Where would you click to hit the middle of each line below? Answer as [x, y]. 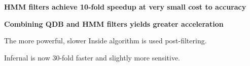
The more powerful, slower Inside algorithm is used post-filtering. [105, 41]
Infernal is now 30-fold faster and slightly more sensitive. [92, 57]
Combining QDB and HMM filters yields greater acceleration [114, 23]
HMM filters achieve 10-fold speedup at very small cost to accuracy [125, 7]
